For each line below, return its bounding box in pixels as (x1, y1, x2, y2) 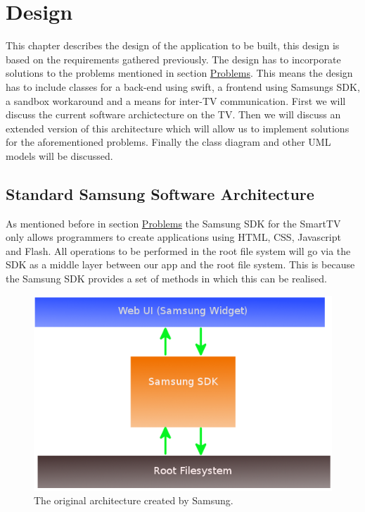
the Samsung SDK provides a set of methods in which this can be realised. (6, 271, 327, 286)
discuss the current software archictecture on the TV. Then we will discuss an (6, 107, 341, 122)
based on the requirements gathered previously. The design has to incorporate (6, 51, 341, 66)
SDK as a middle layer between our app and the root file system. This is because (6, 257, 355, 272)
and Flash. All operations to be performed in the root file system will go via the (6, 243, 351, 258)
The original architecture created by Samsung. (34, 493, 233, 508)
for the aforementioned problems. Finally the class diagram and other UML (6, 135, 331, 149)
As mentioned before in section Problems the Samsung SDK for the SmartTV (6, 216, 341, 230)
